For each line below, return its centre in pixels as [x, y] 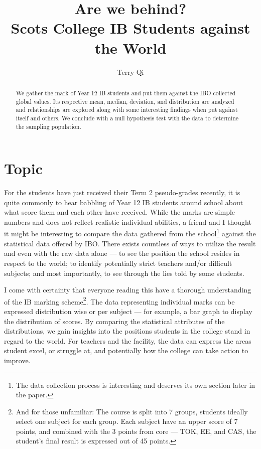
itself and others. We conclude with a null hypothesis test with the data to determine [127, 118]
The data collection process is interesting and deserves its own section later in [136, 385]
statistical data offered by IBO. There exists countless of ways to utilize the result [130, 243]
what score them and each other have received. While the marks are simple [120, 212]
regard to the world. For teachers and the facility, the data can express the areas [128, 340]
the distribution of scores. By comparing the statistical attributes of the [114, 321]
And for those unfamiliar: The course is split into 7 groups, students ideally [132, 411]
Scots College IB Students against [130, 28]
